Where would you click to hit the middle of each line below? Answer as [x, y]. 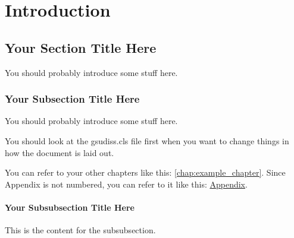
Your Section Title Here [81, 47]
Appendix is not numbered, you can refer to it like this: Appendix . [126, 184]
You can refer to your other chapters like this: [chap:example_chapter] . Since [145, 172]
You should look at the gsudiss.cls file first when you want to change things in [147, 140]
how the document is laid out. [60, 152]
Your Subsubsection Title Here [70, 207]
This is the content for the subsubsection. [80, 230]
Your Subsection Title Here [72, 99]
